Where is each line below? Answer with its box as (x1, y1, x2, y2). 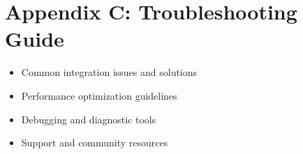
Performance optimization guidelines (21, 88, 177, 102)
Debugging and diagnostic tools (21, 111, 156, 126)
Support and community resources (21, 135, 168, 150)
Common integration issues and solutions (21, 65, 198, 79)
